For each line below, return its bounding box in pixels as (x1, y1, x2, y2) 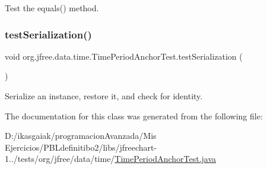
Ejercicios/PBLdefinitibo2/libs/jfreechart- (5, 141, 157, 153)
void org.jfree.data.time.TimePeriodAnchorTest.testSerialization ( (5, 50, 243, 62)
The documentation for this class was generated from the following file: (5, 109, 263, 122)
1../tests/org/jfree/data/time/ (5, 152, 115, 165)
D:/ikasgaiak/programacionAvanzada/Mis (5, 129, 157, 142)
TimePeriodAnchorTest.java (115, 152, 217, 165)
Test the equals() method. (5, 2, 99, 14)
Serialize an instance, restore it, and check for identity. (5, 90, 203, 102)
